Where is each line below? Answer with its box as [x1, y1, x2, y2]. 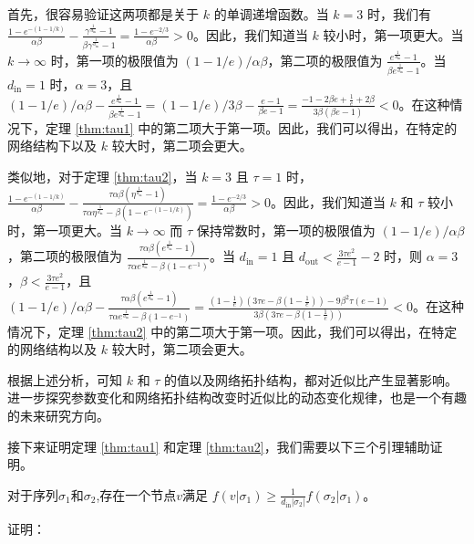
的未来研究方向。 [7, 405, 109, 424]
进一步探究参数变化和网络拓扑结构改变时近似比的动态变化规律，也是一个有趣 [7, 388, 467, 407]
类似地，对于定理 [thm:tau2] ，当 [7, 167, 198, 186]
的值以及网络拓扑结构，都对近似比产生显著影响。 [164, 370, 459, 389]
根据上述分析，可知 [7, 370, 122, 389]
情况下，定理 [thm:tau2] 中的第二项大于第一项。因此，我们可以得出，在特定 [7, 321, 458, 340]
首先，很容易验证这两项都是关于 [7, 5, 199, 23]
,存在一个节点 [96, 485, 177, 504]
